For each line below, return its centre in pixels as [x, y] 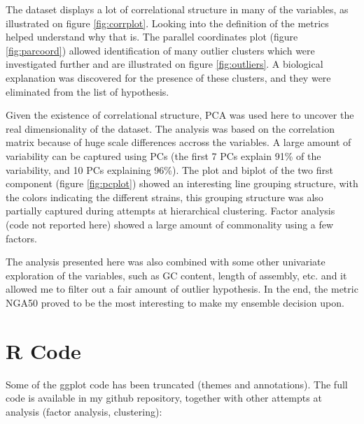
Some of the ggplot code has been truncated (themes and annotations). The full [177, 384]
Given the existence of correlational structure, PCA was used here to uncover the [180, 115]
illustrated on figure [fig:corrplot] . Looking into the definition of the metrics [167, 23]
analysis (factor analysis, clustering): [84, 411]
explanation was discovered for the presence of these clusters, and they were [168, 77]
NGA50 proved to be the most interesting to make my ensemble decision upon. [175, 302]
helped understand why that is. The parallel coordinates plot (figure [152, 37]
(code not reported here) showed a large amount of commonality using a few [170, 224]
